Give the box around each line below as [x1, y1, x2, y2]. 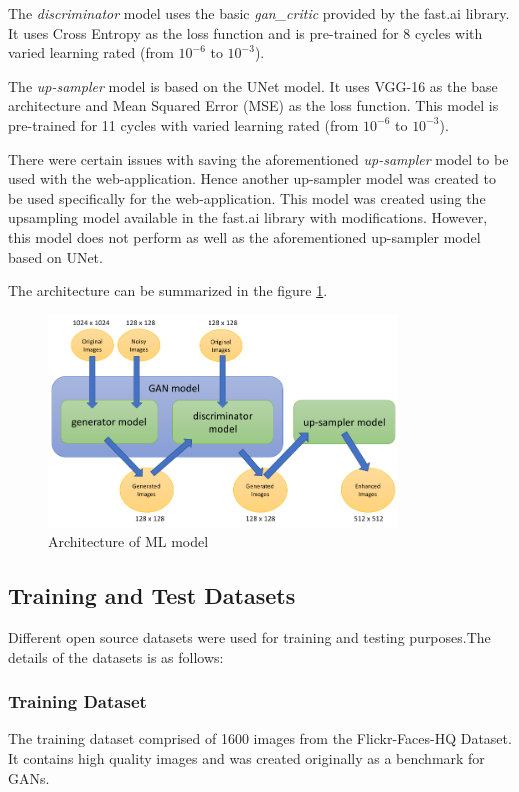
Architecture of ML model [48, 531, 209, 552]
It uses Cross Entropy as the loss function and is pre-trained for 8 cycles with [8, 22, 483, 43]
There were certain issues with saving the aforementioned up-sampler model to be [8, 148, 509, 169]
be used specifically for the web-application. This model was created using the [8, 187, 486, 208]
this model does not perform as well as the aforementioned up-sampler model [8, 226, 481, 247]
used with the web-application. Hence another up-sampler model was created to [8, 168, 496, 189]
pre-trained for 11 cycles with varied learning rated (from [8, 114, 359, 135]
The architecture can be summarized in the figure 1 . [8, 280, 328, 301]
